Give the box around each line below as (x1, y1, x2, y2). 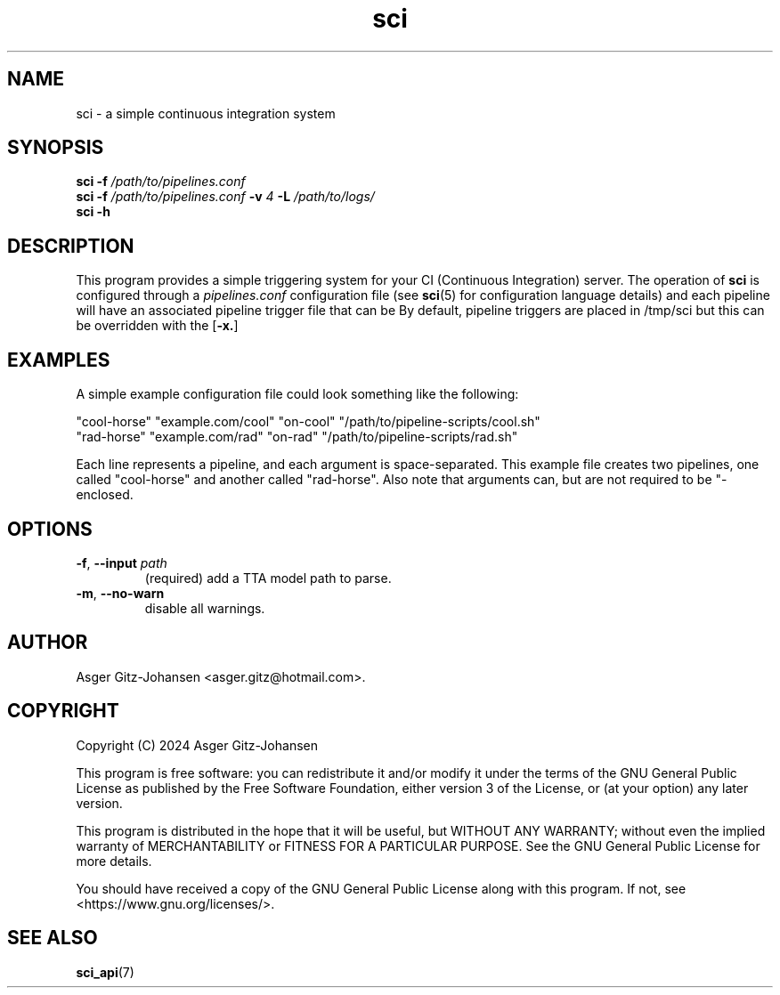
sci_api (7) (76, 964, 134, 980)
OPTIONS (7, 517, 93, 540)
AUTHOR (7, 631, 88, 654)
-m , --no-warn (76, 585, 165, 601)
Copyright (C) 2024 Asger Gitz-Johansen (76, 737, 318, 753)
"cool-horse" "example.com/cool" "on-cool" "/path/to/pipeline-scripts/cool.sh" (76, 414, 540, 430)
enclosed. (76, 487, 134, 503)
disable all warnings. (144, 600, 265, 616)
